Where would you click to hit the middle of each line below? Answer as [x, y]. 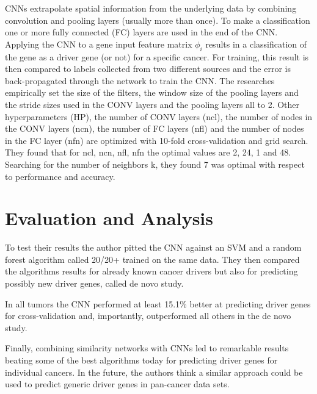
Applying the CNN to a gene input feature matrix [99, 44]
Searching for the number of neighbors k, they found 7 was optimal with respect [155, 164]
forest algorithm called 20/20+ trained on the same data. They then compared [152, 259]
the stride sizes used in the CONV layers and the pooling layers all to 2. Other [152, 104]
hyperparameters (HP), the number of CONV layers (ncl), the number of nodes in [159, 116]
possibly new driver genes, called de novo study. [94, 283]
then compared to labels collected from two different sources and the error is [148, 69]
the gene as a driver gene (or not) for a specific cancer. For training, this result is [157, 56]
